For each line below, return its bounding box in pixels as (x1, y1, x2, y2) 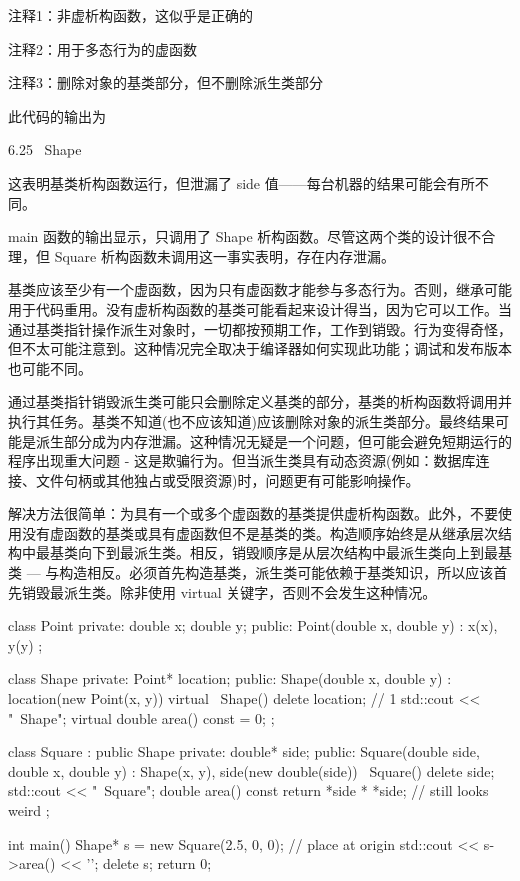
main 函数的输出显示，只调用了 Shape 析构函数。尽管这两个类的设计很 (8, 226, 468, 247)
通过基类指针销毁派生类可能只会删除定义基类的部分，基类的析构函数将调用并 (8, 391, 512, 412)
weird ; (8, 800, 50, 820)
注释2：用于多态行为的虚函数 (8, 38, 197, 59)
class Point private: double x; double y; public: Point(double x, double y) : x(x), (8, 615, 498, 636)
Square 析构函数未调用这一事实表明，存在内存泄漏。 (54, 245, 395, 266)
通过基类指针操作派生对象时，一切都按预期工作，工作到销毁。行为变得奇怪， (8, 318, 512, 339)
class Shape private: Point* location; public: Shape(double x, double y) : (8, 668, 452, 689)
